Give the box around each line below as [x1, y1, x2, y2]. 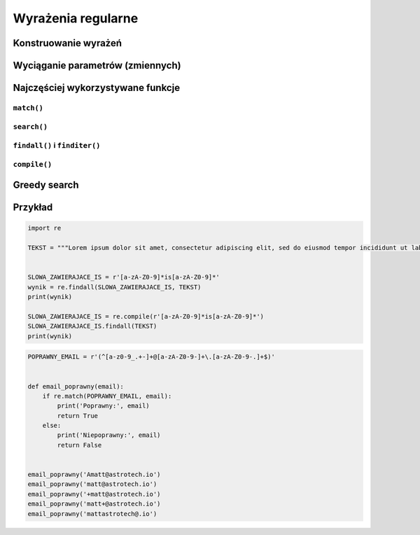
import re [27, 224, 62, 232]
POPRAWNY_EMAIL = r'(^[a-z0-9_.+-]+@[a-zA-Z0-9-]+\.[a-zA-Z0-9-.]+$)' [27, 353, 276, 361]
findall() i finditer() [13, 141, 101, 151]
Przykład [13, 202, 53, 214]
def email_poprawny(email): [27, 382, 124, 390]
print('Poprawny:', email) [57, 402, 150, 410]
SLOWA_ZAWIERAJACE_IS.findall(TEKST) [27, 322, 157, 331]
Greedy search [13, 179, 80, 191]
